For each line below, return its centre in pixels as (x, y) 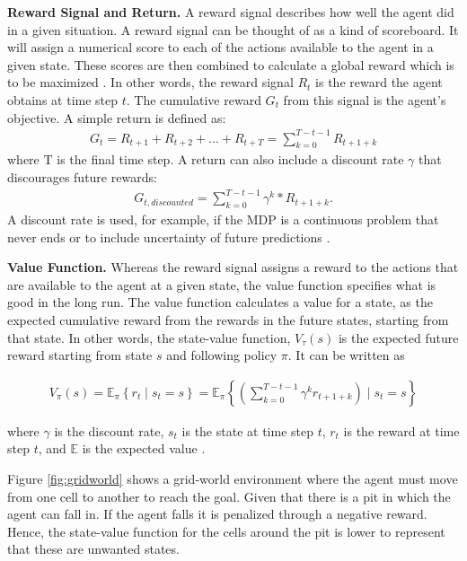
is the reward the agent (379, 82)
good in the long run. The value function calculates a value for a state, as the (220, 302)
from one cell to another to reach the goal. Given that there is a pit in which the (229, 496)
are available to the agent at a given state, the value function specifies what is (222, 284)
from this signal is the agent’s (365, 99)
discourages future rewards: (82, 177)
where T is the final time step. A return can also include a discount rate (206, 159)
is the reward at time (401, 430)
